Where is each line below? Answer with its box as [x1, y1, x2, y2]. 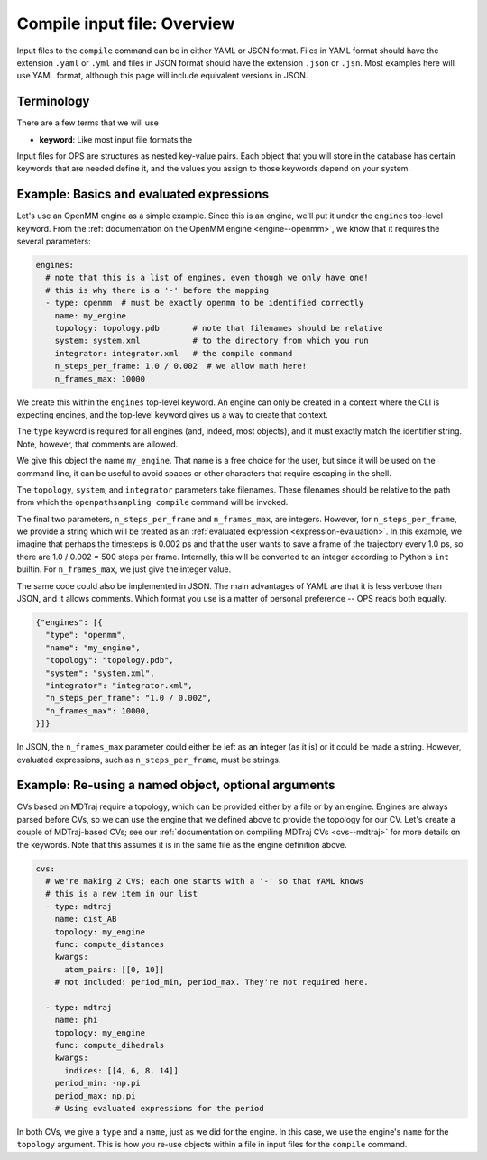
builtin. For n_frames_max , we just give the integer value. [16, 564, 232, 575]
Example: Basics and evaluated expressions [16, 187, 270, 202]
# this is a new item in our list [45, 888, 198, 899]
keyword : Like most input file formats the [39, 133, 193, 144]
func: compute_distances [54, 939, 165, 949]
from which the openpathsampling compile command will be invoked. [16, 497, 289, 508]
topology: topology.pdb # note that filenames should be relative [54, 323, 383, 334]
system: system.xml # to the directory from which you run [54, 336, 369, 346]
